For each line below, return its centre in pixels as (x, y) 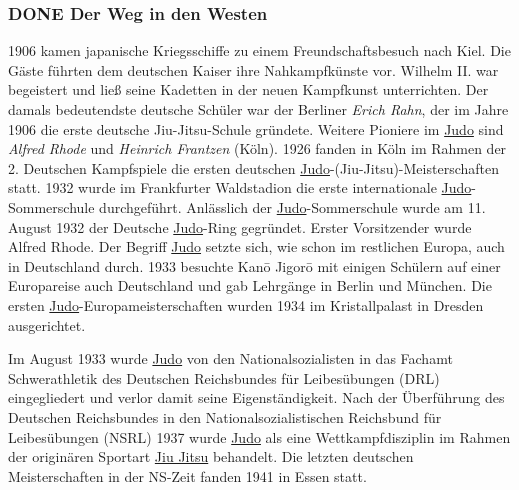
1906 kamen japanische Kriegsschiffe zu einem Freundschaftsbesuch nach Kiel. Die (259, 50)
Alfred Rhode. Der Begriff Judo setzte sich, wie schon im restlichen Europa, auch (256, 246)
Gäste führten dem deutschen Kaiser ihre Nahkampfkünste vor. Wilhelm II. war (253, 69)
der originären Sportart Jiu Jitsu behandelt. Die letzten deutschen (211, 456)
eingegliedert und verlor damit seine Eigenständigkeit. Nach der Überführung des (256, 397)
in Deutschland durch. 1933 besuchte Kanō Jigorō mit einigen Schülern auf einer (254, 265)
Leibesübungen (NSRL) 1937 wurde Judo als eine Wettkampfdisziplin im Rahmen (259, 436)
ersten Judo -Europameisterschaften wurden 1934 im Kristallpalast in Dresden (246, 304)
